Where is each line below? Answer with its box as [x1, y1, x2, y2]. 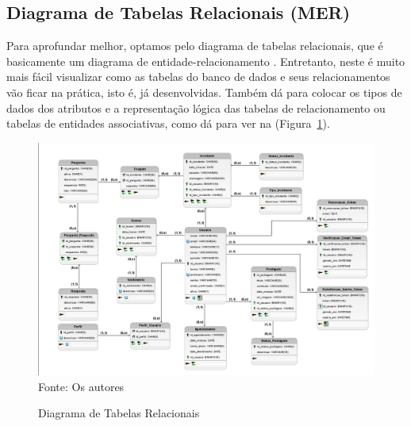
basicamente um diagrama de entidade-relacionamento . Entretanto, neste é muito [6, 52, 405, 69]
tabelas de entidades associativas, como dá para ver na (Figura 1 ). [6, 115, 330, 132]
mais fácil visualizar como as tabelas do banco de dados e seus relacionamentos [6, 68, 390, 85]
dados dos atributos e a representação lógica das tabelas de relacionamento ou [6, 99, 386, 116]
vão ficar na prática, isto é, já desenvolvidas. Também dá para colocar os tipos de [6, 83, 402, 100]
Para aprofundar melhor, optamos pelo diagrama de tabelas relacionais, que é [6, 37, 383, 54]
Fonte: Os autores [38, 378, 125, 394]
